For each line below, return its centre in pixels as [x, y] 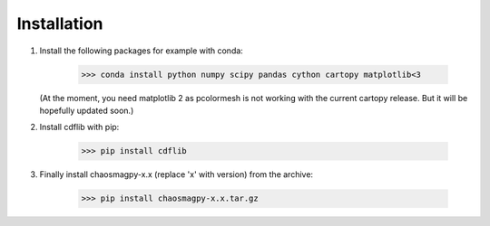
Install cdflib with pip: [79, 127]
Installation [60, 24]
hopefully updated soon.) [87, 110]
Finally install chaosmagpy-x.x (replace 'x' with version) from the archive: [176, 174]
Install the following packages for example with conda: [142, 51]
